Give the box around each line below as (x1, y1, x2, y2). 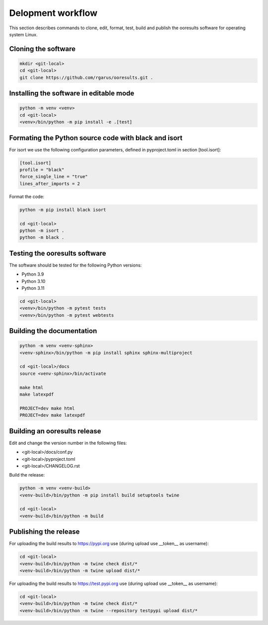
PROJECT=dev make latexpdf (19, 413, 85, 418)
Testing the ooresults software (9, 249, 106, 258)
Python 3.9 (21, 271, 44, 278)
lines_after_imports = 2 (19, 181, 80, 186)
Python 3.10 (21, 278, 46, 284)
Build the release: (9, 472, 45, 478)
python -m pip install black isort (19, 207, 106, 212)
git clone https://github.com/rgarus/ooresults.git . (19, 74, 153, 80)
